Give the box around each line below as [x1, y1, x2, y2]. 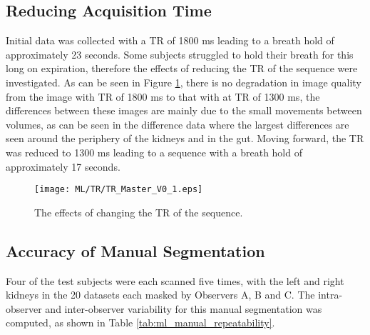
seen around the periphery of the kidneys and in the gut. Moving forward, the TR [6, 131, 364, 146]
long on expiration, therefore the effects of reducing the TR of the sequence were [6, 61, 358, 76]
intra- [318, 287, 343, 302]
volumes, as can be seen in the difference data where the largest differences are [6, 116, 349, 131]
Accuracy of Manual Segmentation [6, 239, 265, 261]
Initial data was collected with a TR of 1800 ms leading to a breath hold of [6, 33, 334, 48]
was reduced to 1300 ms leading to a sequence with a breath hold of [6, 144, 302, 159]
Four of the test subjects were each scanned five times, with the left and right [6, 273, 344, 288]
